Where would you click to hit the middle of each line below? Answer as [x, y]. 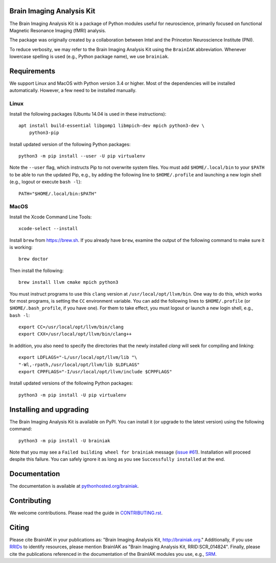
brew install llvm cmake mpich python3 [68, 282]
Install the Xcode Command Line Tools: [51, 217]
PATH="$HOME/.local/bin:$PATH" [58, 194]
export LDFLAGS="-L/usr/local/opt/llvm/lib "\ [78, 357]
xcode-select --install [48, 229]
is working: [21, 247]
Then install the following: [37, 271]
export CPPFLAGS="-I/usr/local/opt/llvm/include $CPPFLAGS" [95, 372]
